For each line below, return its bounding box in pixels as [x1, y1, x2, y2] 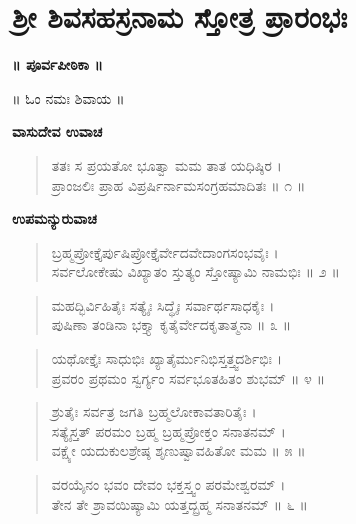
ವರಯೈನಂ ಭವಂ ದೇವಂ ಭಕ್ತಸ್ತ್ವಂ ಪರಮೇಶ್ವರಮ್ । [51, 474, 286, 495]
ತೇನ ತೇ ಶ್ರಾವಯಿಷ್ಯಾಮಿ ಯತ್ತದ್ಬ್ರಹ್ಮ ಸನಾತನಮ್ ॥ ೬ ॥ [51, 493, 308, 514]
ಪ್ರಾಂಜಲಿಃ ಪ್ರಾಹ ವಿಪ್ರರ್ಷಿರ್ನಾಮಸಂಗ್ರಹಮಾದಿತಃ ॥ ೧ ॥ [51, 174, 306, 195]
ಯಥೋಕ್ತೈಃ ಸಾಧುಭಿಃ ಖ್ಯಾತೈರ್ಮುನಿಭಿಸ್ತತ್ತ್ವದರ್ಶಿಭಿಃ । [51, 348, 283, 369]
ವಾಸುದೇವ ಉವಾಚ [12, 121, 103, 142]
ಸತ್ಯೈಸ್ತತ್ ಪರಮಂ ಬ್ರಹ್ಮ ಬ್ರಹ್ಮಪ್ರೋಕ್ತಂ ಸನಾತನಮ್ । [51, 420, 286, 441]
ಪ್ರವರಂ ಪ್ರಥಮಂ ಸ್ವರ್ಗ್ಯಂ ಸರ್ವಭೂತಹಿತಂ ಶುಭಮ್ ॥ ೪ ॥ [51, 367, 325, 388]
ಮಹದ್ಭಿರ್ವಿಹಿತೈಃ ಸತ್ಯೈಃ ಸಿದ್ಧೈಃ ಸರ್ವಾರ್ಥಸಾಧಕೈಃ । [51, 294, 275, 315]
